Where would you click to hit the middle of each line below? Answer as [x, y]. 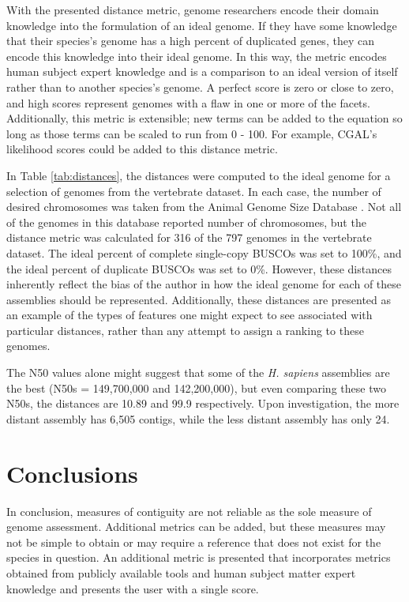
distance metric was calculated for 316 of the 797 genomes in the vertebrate [189, 237]
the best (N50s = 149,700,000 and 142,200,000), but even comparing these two [196, 388]
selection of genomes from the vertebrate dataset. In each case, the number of [194, 191]
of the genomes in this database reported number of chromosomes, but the [186, 222]
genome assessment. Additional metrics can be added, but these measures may [196, 527]
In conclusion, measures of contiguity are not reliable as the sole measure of [189, 511]
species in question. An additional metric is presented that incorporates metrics [199, 557]
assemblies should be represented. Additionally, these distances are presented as [199, 299]
